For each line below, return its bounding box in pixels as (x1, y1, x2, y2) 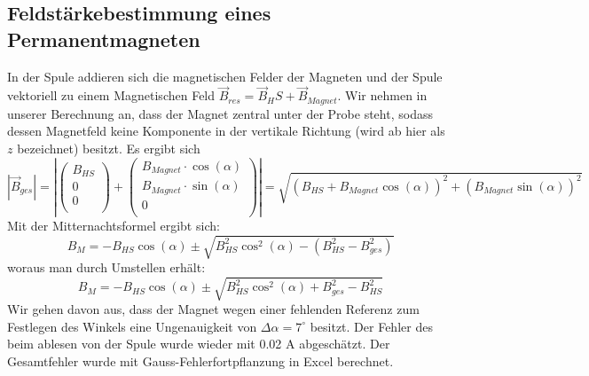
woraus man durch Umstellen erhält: (7, 258, 206, 277)
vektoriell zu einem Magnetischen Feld (7, 86, 216, 105)
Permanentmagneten (7, 25, 200, 52)
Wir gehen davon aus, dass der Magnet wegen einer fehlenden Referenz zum (7, 300, 420, 318)
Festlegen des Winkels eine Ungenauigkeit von (7, 317, 257, 335)
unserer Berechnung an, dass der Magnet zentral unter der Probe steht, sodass (7, 104, 433, 122)
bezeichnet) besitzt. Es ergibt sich (17, 139, 200, 158)
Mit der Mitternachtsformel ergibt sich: (7, 215, 220, 234)
